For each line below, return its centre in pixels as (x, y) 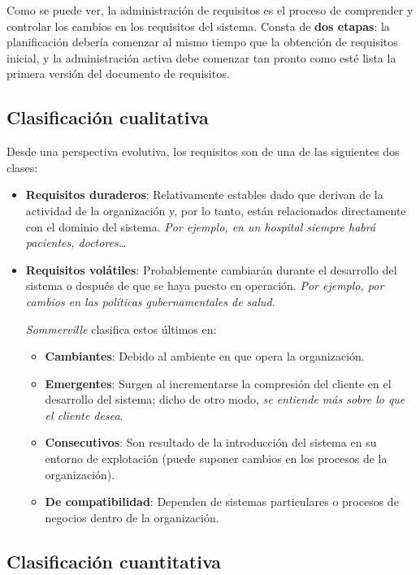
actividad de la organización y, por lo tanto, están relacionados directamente (216, 210)
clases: (22, 167)
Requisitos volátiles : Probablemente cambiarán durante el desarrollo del (211, 269)
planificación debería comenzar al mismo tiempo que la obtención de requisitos (202, 42)
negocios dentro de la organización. (132, 517)
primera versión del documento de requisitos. (118, 73)
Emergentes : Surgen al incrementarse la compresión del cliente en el (218, 383)
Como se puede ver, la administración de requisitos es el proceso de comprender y (210, 10)
